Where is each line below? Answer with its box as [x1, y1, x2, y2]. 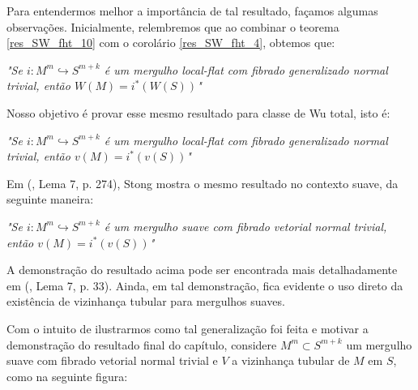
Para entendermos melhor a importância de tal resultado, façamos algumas [6, 2, 378, 19]
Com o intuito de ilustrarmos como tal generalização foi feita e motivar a [6, 319, 369, 336]
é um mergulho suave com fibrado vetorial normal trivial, [104, 217, 387, 234]
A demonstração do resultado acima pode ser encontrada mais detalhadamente [6, 261, 398, 278]
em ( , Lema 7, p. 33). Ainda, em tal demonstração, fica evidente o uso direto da [6, 276, 403, 294]
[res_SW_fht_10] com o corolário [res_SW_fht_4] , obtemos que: [6, 34, 335, 51]
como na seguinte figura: [6, 367, 128, 384]
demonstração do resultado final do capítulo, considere [6, 336, 277, 353]
